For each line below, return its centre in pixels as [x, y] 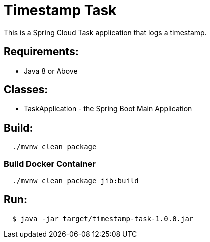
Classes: [26, 90]
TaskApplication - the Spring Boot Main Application [108, 109]
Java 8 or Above [51, 71]
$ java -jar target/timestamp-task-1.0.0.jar [103, 218]
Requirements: [41, 52]
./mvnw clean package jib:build [75, 181]
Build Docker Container [50, 164]
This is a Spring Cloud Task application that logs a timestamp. [105, 32]
